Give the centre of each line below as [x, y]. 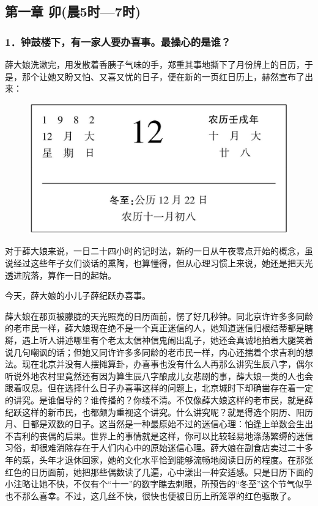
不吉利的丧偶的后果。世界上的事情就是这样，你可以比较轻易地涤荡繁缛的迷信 [159, 435]
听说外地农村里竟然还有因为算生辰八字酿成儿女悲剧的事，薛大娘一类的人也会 [159, 376]
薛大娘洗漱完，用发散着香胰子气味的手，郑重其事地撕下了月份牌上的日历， [155, 64]
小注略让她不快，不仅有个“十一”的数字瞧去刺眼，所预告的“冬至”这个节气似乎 [159, 484]
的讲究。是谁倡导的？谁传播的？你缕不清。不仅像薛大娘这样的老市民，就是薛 [159, 399]
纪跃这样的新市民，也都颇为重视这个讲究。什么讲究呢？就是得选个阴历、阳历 [159, 412]
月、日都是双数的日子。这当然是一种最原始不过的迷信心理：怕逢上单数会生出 [159, 424]
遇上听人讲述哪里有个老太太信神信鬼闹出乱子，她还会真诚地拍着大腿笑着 [167, 340]
